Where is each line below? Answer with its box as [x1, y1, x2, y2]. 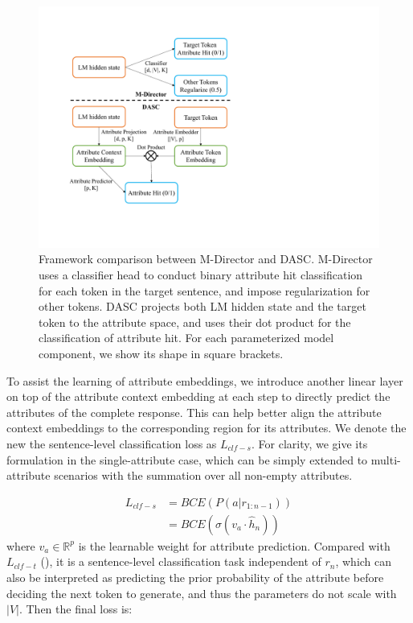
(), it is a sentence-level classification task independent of [40, 553, 321, 570]
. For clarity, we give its [251, 435, 368, 452]
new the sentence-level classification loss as [6, 435, 217, 452]
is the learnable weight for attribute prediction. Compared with [78, 537, 391, 554]
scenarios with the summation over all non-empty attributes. [54, 467, 353, 484]
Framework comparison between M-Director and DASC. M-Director [39, 250, 373, 267]
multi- [370, 451, 401, 468]
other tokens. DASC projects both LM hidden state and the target [39, 298, 366, 315]
